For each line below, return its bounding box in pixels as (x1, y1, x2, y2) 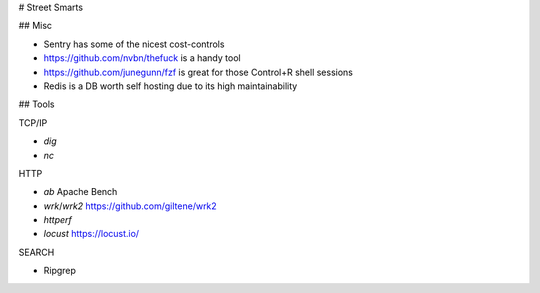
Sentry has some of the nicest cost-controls (43, 38, 225, 50)
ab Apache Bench (43, 186, 118, 198)
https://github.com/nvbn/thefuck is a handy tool (43, 52, 241, 64)
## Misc (18, 20, 53, 32)
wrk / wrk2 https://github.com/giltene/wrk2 (43, 200, 217, 212)
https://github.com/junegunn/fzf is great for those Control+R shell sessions (43, 66, 354, 78)
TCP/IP (18, 116, 48, 129)
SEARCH (18, 246, 55, 258)
